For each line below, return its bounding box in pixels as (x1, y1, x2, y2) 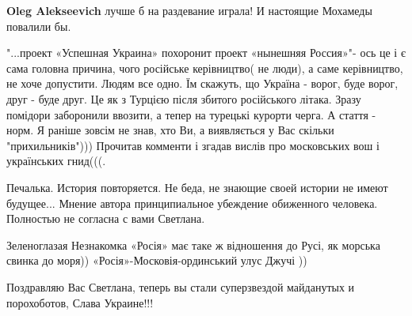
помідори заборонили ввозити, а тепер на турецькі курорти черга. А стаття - (6, 106, 376, 122)
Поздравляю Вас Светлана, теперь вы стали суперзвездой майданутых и (6, 278, 355, 295)
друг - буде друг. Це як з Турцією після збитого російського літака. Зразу (6, 90, 361, 107)
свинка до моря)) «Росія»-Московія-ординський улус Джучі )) (6, 252, 307, 269)
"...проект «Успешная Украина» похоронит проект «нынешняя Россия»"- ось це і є (6, 44, 406, 61)
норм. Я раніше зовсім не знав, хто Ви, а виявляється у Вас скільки (6, 122, 334, 138)
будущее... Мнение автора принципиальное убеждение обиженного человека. (6, 194, 378, 211)
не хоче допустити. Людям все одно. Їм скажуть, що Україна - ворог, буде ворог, (6, 75, 399, 92)
